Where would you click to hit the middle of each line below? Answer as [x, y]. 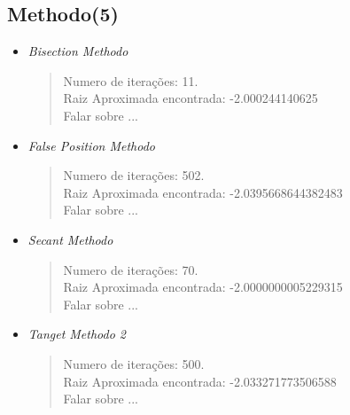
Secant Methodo [70, 239]
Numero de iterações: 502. [134, 175]
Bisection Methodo [78, 51]
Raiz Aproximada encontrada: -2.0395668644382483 [203, 192]
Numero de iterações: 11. [131, 80]
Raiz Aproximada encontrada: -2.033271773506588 [200, 381]
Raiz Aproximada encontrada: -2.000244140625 [191, 98]
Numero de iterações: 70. [131, 269]
